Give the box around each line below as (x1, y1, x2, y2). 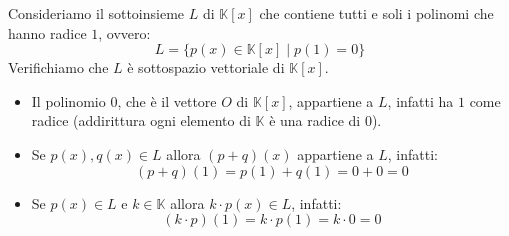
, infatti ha (387, 90, 454, 111)
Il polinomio (31, 90, 106, 111)
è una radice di (269, 110, 361, 131)
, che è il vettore (117, 90, 217, 111)
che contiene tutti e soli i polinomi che (259, 3, 494, 23)
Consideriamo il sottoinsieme (8, 3, 185, 23)
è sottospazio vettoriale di (127, 57, 285, 78)
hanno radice (8, 22, 87, 43)
